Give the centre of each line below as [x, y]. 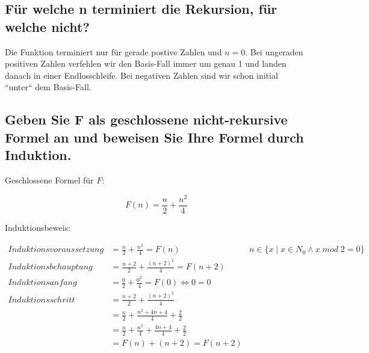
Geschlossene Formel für [49, 180]
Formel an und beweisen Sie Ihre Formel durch [154, 137]
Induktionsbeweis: [38, 227]
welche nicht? [47, 26]
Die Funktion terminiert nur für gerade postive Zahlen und [113, 51]
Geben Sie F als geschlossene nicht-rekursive [146, 119]
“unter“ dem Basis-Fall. [48, 87]
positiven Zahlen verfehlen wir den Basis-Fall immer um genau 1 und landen [146, 63]
